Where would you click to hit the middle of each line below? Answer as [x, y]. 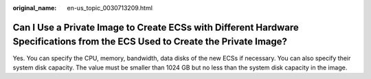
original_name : [35, 8]
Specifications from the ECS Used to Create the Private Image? [150, 42]
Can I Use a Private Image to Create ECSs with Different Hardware [156, 27]
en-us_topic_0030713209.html [110, 8]
